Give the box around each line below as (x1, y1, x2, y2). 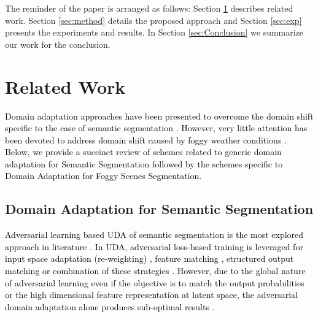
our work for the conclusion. (5, 37, 111, 50)
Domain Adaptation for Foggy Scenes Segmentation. (5, 169, 202, 182)
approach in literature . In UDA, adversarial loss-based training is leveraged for (5, 240, 303, 253)
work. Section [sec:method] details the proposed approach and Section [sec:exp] (5, 13, 302, 26)
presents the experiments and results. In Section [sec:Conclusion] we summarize (5, 26, 304, 39)
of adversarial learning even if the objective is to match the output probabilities (5, 276, 304, 289)
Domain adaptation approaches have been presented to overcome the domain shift (5, 109, 314, 122)
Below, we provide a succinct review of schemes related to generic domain (5, 145, 282, 158)
